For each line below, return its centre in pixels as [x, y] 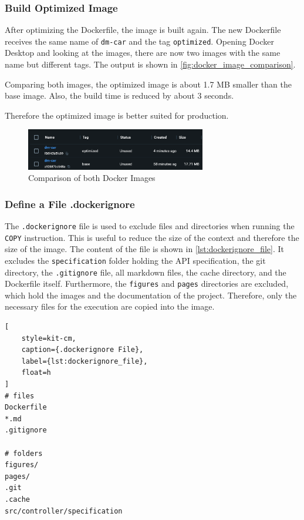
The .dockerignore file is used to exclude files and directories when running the [150, 225]
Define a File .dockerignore [70, 204]
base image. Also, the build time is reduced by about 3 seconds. [119, 95]
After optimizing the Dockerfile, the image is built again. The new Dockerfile [143, 30]
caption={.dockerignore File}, [82, 350]
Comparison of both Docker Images [92, 178]
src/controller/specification [64, 511]
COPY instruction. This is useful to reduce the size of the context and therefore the [152, 237]
